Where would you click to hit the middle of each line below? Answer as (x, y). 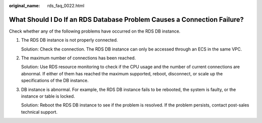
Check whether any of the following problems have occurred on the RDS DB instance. (95, 31)
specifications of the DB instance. (55, 81)
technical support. (39, 112)
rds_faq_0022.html (66, 6)
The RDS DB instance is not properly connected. (70, 40)
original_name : (25, 6)
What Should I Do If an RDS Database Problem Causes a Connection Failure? (126, 19)
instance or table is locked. (48, 96)
